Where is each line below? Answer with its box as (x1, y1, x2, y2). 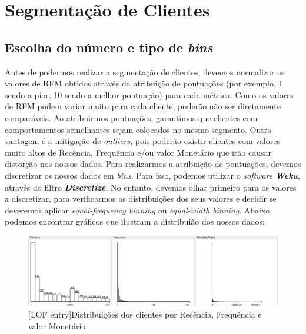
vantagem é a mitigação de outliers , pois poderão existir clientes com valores (5, 135, 280, 147)
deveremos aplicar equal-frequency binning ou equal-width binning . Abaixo (5, 203, 270, 216)
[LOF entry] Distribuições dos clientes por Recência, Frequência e (28, 308, 262, 320)
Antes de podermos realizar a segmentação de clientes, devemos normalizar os (5, 65, 285, 78)
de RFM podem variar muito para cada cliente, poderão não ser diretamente (5, 100, 281, 112)
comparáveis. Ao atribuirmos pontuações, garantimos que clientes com (5, 111, 258, 123)
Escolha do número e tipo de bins (5, 38, 213, 56)
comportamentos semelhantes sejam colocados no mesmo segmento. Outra (5, 123, 272, 135)
